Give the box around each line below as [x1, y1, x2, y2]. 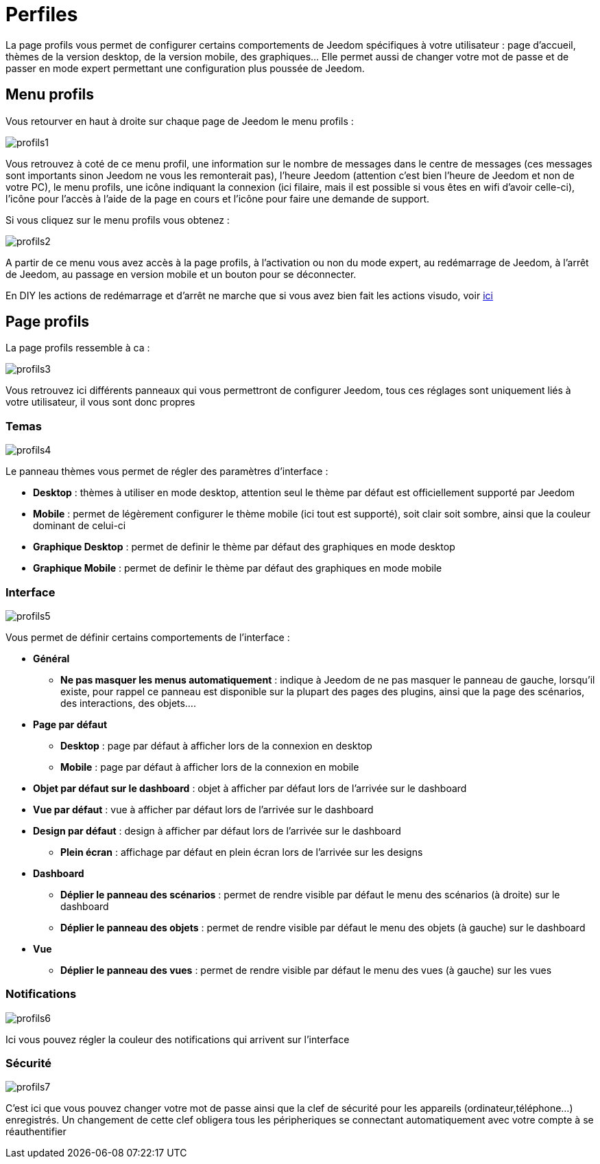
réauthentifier [5, 1126, 67, 1138]
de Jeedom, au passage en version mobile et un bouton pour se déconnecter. [5, 268, 357, 280]
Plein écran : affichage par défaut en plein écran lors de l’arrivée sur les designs [60, 846, 423, 858]
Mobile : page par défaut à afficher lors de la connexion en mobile [60, 760, 359, 773]
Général [33, 652, 70, 664]
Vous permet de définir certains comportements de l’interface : [5, 631, 290, 643]
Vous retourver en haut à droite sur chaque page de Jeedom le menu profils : [5, 115, 354, 127]
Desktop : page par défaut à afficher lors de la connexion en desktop [60, 739, 372, 752]
